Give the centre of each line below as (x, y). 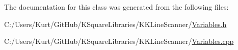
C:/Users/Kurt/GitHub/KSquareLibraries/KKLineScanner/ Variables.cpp (119, 41)
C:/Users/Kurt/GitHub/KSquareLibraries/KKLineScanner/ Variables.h (115, 24)
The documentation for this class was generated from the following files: (116, 7)
